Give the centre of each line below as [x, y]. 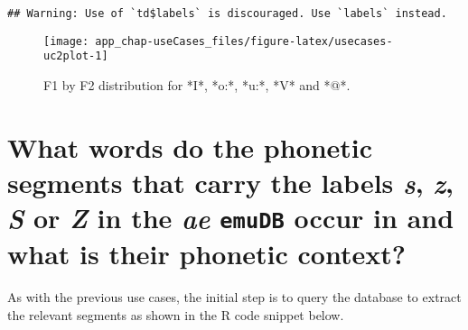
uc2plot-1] [76, 56]
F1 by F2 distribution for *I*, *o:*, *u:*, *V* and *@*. [197, 84]
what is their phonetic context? [206, 254]
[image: [66, 41]
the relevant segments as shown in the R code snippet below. [176, 314]
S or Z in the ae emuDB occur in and [231, 218]
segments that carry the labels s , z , [230, 182]
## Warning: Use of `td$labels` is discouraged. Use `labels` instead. [227, 14]
